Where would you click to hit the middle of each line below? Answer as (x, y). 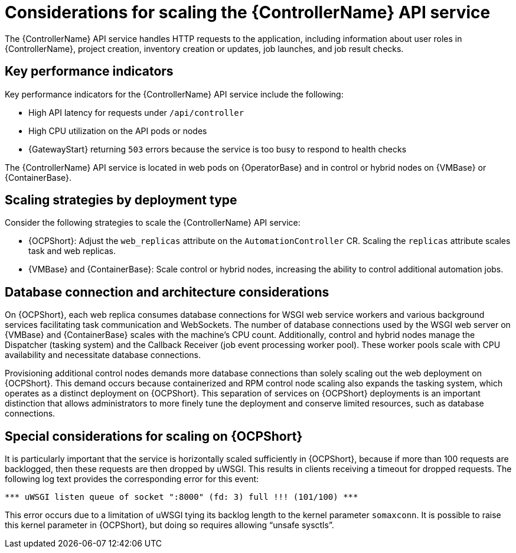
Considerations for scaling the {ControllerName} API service (248, 12)
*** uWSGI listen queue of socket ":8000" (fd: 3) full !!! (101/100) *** (182, 497)
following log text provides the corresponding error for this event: (132, 479)
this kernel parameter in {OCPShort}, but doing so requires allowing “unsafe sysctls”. (169, 525)
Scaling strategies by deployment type (121, 200)
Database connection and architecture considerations (167, 292)
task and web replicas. (72, 251)
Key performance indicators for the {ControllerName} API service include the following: (174, 94)
